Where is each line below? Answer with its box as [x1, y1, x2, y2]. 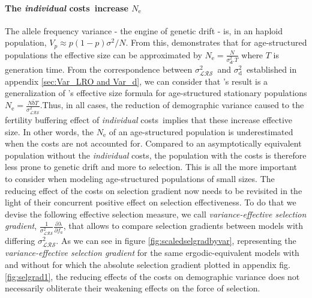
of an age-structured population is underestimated [109, 125, 293, 138]
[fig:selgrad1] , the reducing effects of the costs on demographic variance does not [5, 270, 300, 282]
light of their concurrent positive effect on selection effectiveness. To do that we [5, 196, 296, 208]
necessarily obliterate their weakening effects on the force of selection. [5, 282, 260, 294]
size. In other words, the [5, 125, 94, 138]
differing [5, 234, 35, 247]
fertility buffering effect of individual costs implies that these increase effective [5, 114, 293, 126]
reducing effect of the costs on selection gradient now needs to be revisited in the [5, 184, 302, 196]
